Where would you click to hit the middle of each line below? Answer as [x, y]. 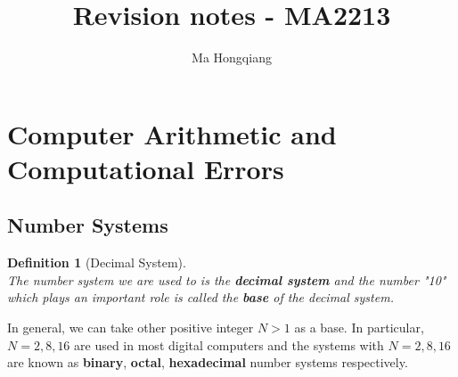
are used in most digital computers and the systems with [229, 344]
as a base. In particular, [359, 328]
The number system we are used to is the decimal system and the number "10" [227, 279]
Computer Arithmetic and [172, 133]
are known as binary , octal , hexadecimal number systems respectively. [208, 362]
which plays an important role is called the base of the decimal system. [200, 297]
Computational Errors [146, 168]
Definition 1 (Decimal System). [97, 262]
